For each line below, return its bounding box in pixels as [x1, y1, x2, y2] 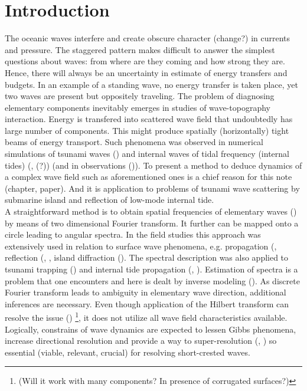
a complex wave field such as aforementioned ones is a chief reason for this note [5, 170, 292, 183]
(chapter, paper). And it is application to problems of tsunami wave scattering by [5, 182, 300, 194]
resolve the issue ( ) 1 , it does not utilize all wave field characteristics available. [5, 310, 288, 324]
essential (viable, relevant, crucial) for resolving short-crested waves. [5, 346, 250, 358]
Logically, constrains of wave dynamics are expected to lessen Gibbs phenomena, [5, 323, 296, 335]
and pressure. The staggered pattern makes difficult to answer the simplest [5, 43, 275, 55]
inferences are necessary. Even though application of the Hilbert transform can [5, 297, 289, 310]
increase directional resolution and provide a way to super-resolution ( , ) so [5, 334, 277, 347]
